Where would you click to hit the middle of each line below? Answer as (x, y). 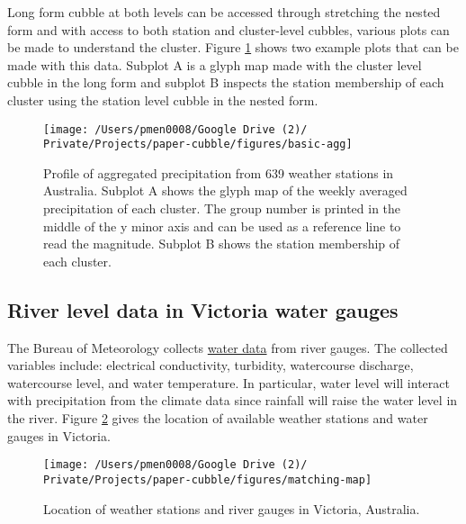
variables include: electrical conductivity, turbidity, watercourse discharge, (211, 365)
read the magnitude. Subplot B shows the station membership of (222, 244)
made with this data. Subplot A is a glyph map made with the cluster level (215, 64)
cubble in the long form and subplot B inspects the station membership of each (226, 82)
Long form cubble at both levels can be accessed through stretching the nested (224, 12)
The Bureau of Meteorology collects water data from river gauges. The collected (228, 347)
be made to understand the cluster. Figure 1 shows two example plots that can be (233, 47)
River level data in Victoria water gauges (203, 309)
